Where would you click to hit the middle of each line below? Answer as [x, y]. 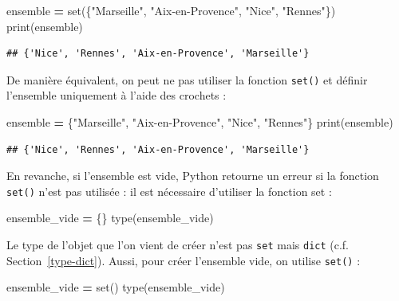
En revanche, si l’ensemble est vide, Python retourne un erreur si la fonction [193, 176]
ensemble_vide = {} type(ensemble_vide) [110, 218]
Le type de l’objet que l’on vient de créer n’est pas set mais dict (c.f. [178, 245]
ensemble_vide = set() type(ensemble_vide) [116, 287]
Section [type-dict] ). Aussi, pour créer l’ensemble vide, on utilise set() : [184, 260]
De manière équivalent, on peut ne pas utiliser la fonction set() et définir [187, 79]
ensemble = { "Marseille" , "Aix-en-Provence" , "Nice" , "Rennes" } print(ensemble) [200, 122]
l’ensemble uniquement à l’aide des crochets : [117, 95]
